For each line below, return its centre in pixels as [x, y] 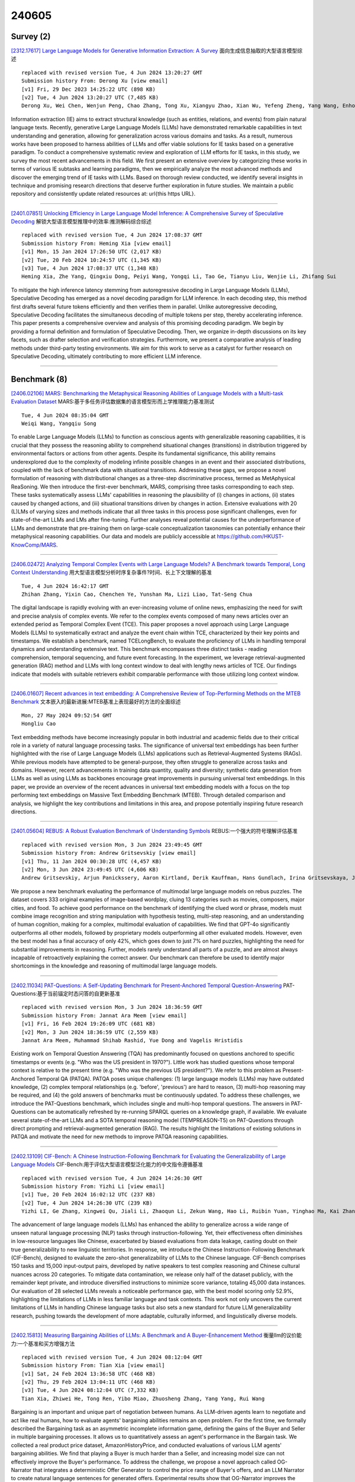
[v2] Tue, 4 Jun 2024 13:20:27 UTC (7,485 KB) [90, 98]
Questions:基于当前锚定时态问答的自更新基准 [66, 994]
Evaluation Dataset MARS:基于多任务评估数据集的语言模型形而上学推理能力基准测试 [113, 402]
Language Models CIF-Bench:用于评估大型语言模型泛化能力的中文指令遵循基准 [107, 1164]
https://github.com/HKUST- [250, 536]
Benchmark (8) [39, 379]
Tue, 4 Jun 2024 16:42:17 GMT [65, 586]
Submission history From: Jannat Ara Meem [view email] [104, 1015]
